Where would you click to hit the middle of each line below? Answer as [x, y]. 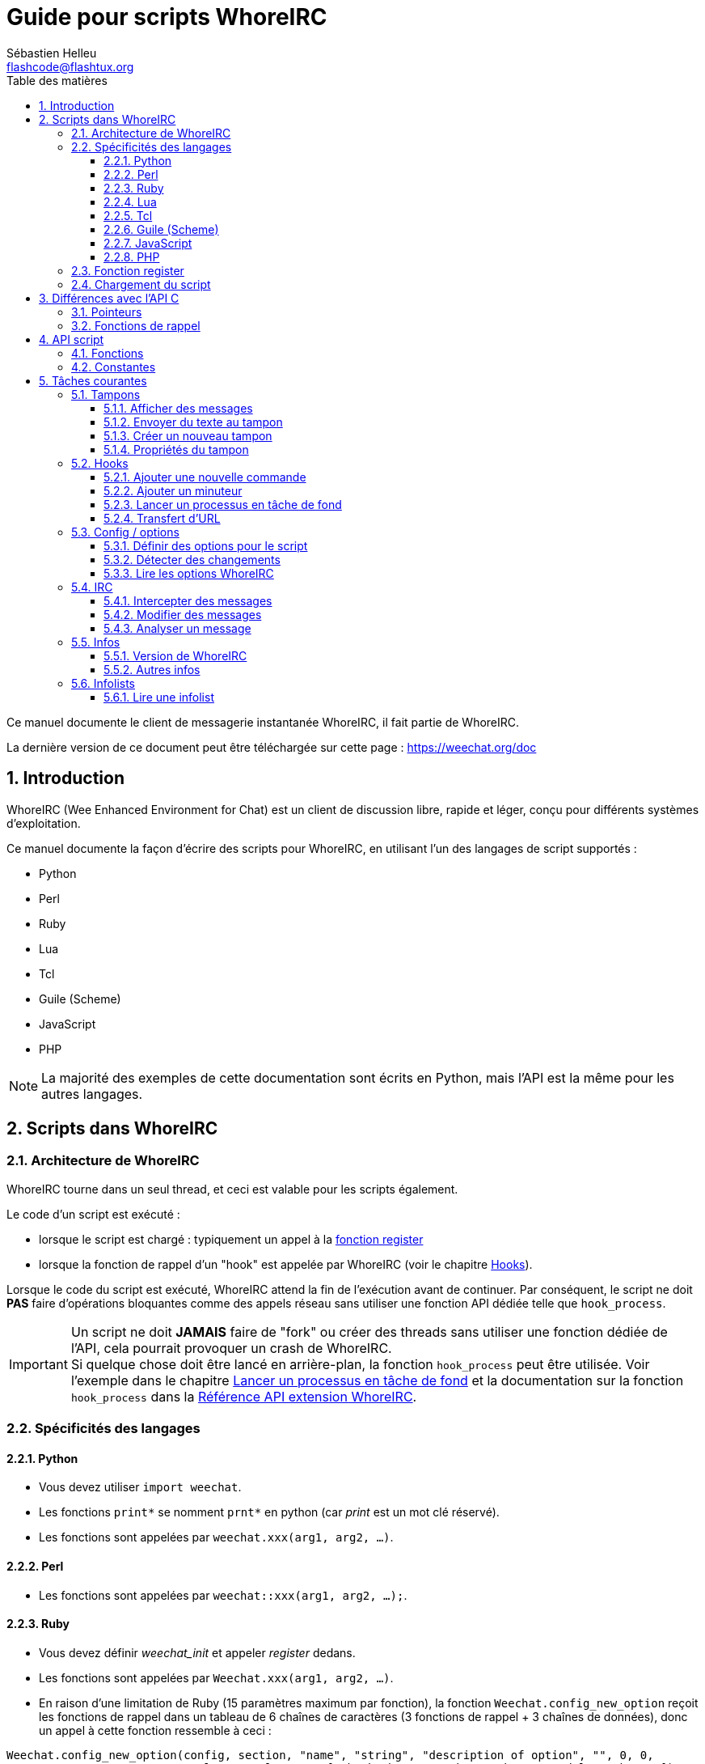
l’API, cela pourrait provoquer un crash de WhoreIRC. [231, 1348]
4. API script [72, 339]
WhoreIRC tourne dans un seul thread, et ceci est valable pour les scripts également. [232, 1189]
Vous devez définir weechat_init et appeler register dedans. [197, 1652]
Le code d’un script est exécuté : [93, 1214]
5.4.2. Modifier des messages [183, 614]
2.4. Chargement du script [141, 284]
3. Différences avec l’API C [109, 298]
